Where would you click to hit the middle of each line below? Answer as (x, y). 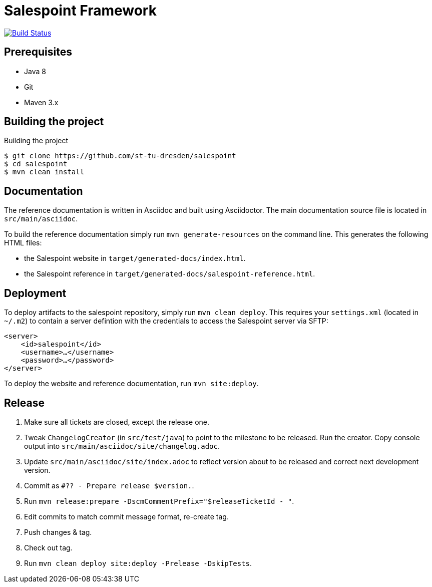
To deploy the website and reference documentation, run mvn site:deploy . (131, 384)
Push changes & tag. (58, 532)
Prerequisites (38, 52)
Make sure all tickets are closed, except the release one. (117, 422)
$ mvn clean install (44, 172)
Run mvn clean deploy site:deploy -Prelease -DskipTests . (138, 563)
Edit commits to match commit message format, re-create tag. (126, 516)
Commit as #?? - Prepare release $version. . (109, 485)
